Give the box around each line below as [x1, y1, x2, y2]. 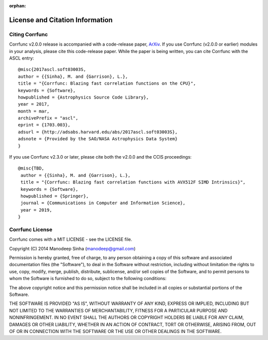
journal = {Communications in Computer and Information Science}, [20, 200, 186, 206]
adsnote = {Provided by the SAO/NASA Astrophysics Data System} [18, 136, 178, 142]
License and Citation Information [9, 15, 113, 24]
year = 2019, [20, 207, 52, 213]
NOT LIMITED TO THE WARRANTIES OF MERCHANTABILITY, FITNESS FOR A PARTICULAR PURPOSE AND [9, 307, 228, 313]
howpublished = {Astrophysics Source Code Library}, [18, 94, 149, 100]
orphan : [9, 3, 26, 8]
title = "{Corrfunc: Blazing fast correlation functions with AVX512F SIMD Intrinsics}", [20, 179, 246, 185]
